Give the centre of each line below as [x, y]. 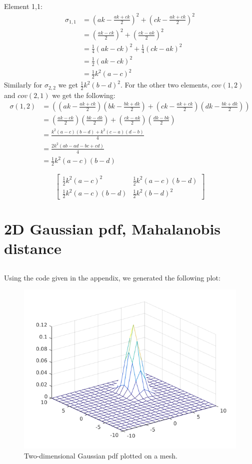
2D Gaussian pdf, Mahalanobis [112, 229]
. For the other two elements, [165, 85]
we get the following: [84, 95]
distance [33, 248]
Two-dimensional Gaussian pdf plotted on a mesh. [101, 455]
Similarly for [23, 85]
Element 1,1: [23, 6]
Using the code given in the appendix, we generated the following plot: [112, 277]
